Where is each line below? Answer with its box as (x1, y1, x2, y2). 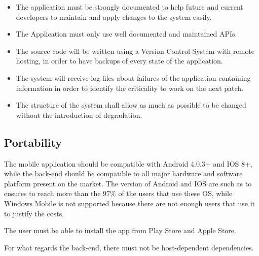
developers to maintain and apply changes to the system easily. (16, 11, 212, 22)
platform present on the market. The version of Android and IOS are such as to (4, 178, 252, 188)
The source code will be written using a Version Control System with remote (16, 45, 255, 56)
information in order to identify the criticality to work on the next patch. (16, 82, 244, 93)
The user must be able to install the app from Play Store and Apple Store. (4, 225, 236, 236)
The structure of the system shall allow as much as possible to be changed (16, 100, 246, 110)
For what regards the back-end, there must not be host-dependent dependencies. (4, 242, 254, 252)
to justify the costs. (4, 208, 64, 218)
